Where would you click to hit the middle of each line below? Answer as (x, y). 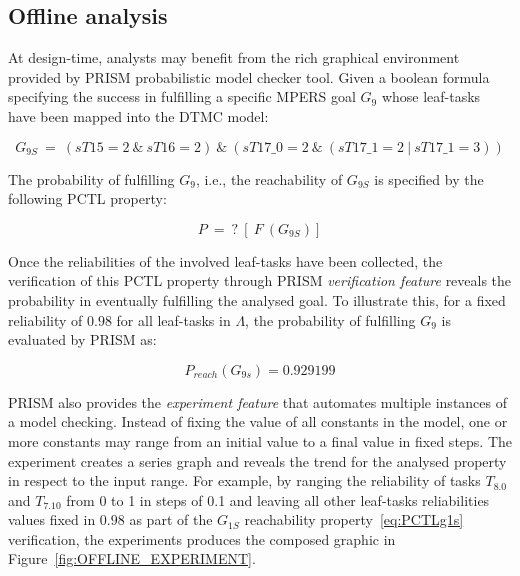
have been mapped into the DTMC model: (138, 115)
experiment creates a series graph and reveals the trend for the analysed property (257, 460)
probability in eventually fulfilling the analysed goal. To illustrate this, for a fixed (257, 299)
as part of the (171, 519)
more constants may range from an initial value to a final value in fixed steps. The (260, 440)
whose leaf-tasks (431, 96)
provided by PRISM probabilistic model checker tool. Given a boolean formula (249, 76)
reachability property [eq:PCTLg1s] (354, 519)
